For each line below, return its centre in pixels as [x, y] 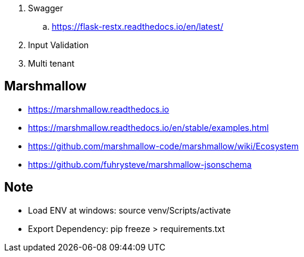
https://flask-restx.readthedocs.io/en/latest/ [138, 26]
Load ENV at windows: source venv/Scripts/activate [129, 210]
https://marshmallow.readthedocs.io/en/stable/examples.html [148, 127]
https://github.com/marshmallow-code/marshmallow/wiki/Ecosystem [164, 146]
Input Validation [59, 45]
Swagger [46, 8]
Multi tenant [51, 63]
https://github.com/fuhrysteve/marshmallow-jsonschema [140, 164]
